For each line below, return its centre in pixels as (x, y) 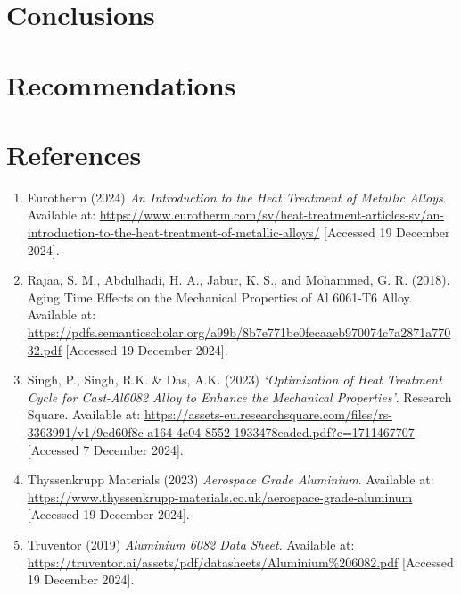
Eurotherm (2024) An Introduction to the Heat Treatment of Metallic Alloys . (237, 197)
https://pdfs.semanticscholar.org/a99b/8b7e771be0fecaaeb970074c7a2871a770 (239, 332)
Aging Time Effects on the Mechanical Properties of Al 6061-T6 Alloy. (220, 297)
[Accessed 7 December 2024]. (105, 449)
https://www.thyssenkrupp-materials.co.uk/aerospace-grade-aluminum (220, 496)
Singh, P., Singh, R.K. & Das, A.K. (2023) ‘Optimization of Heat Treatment (235, 380)
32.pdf (44, 349)
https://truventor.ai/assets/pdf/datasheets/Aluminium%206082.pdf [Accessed (240, 562)
